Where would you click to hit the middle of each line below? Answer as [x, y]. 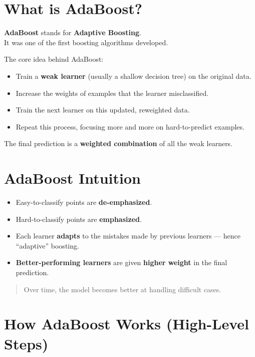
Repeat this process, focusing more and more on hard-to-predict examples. [130, 126]
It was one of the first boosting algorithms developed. [86, 42]
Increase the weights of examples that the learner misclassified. [112, 93]
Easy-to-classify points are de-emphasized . [84, 202]
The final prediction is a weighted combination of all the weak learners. [118, 143]
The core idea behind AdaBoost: [54, 59]
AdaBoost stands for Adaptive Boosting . [73, 32]
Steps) [26, 343]
